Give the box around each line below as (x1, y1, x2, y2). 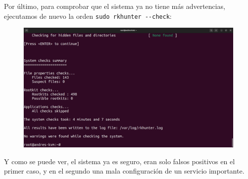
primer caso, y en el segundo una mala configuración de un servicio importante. (4, 166, 245, 176)
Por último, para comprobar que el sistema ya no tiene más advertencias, (4, 1, 225, 11)
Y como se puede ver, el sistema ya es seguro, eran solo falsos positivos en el (4, 156, 235, 166)
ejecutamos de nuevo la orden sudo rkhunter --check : (4, 10, 172, 21)
